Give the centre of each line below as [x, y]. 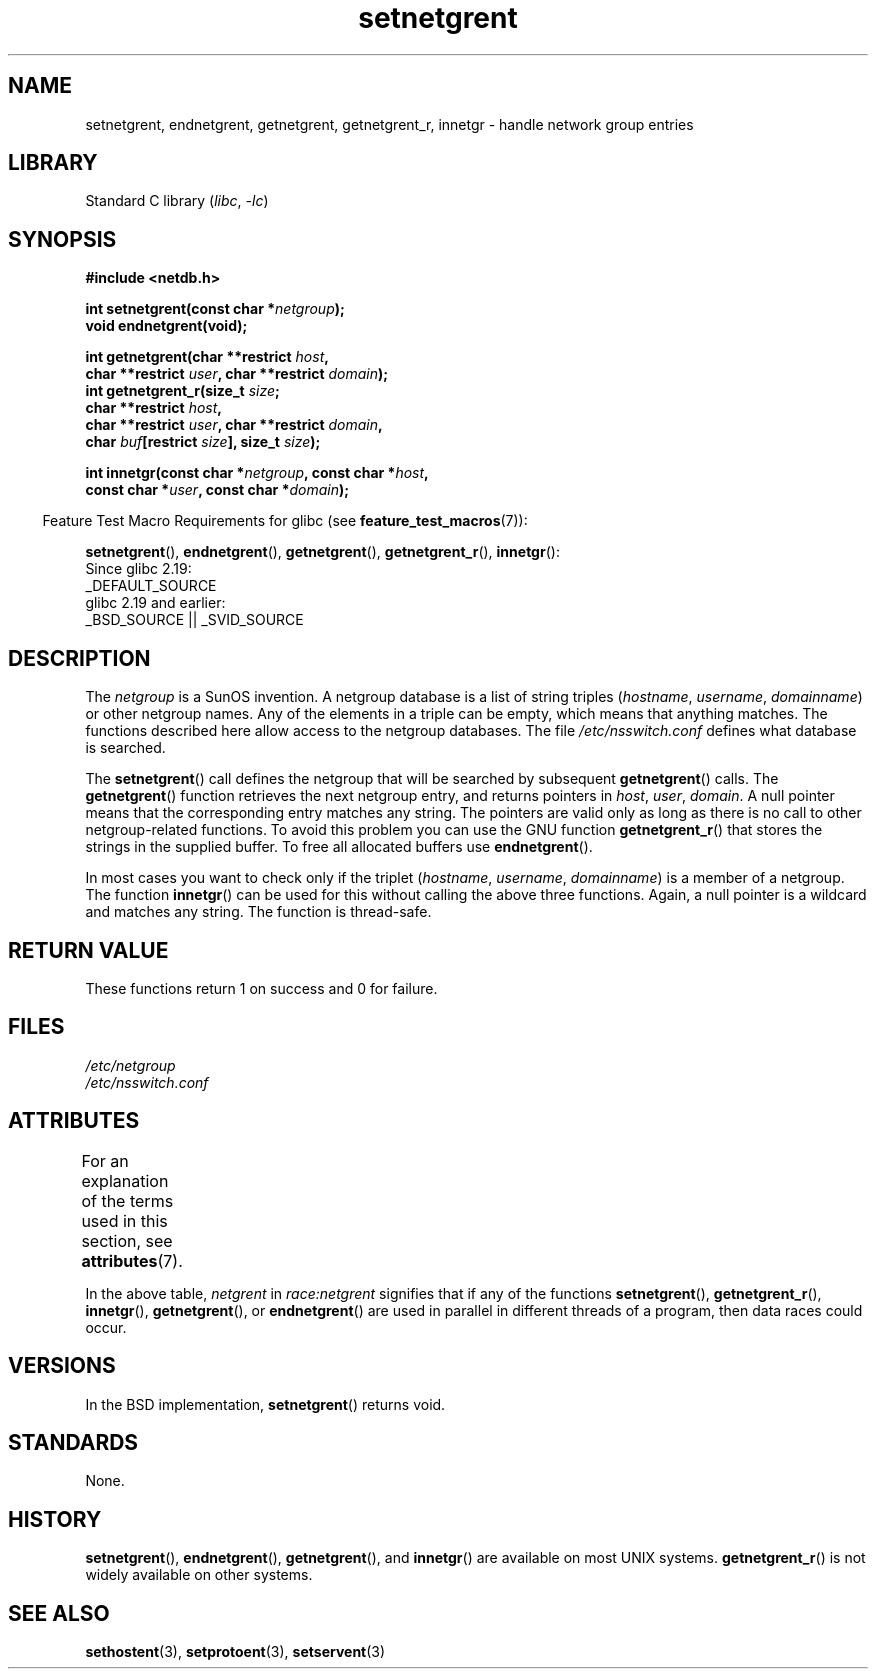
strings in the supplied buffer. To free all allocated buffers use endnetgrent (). [339, 847]
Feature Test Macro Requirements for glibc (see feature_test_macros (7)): [285, 521]
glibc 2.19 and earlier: [155, 603]
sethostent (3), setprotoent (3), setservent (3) [235, 1652]
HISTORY [55, 1519]
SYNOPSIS [62, 239]
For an [105, 1160]
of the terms [127, 1200]
